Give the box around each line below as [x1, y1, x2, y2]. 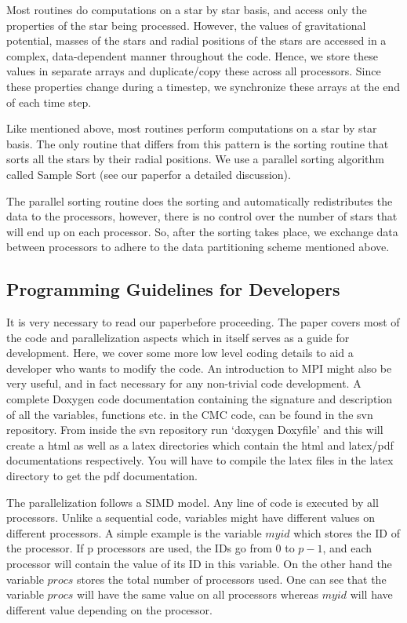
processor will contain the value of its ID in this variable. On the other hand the [6, 556, 392, 572]
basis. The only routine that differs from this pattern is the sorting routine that [6, 135, 389, 151]
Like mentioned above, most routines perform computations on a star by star [6, 120, 377, 137]
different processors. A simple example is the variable [6, 524, 262, 541]
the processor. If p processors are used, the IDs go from [6, 540, 272, 556]
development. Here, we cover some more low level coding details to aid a [6, 344, 354, 361]
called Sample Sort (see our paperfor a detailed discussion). [6, 166, 291, 182]
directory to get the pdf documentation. [6, 468, 198, 484]
